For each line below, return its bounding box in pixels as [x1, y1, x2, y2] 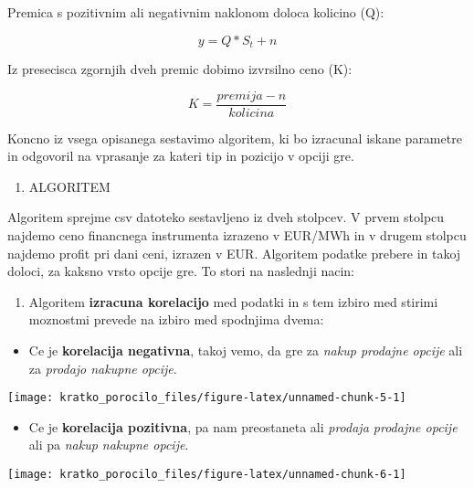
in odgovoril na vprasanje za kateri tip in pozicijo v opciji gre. [7, 146, 354, 165]
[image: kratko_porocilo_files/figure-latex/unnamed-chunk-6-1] [7, 468, 406, 482]
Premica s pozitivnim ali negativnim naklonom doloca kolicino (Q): [7, 3, 384, 21]
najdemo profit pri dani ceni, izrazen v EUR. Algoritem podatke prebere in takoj [7, 243, 461, 262]
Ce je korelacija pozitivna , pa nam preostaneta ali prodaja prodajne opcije [28, 417, 458, 436]
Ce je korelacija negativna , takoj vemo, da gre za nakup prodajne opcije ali [28, 341, 463, 360]
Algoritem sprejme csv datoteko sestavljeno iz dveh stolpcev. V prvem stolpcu [7, 207, 445, 227]
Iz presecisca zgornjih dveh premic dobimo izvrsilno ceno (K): [7, 59, 353, 79]
